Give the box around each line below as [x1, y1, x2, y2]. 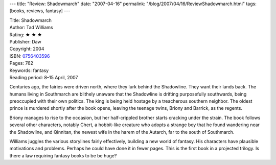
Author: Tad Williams [9, 25, 53, 31]
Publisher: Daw [9, 38, 42, 44]
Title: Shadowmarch [9, 17, 52, 23]
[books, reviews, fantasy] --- [9, 8, 71, 14]
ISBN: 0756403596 [9, 53, 50, 59]
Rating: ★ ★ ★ [9, 31, 42, 38]
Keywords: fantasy [9, 67, 49, 74]
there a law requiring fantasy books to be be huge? [9, 152, 117, 158]
